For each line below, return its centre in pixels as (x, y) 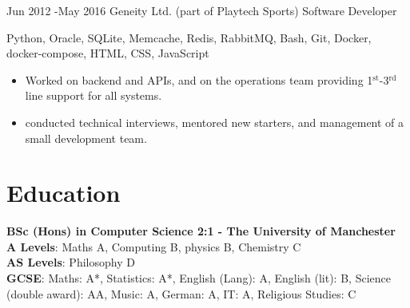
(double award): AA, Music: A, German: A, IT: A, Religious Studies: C (181, 293)
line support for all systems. (94, 95)
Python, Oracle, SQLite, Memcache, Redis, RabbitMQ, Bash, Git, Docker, (189, 37)
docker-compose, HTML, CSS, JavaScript (108, 53)
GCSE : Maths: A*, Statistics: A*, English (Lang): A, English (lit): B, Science (199, 278)
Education (64, 193)
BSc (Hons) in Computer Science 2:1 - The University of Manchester (201, 231)
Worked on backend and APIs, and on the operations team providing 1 (199, 79)
